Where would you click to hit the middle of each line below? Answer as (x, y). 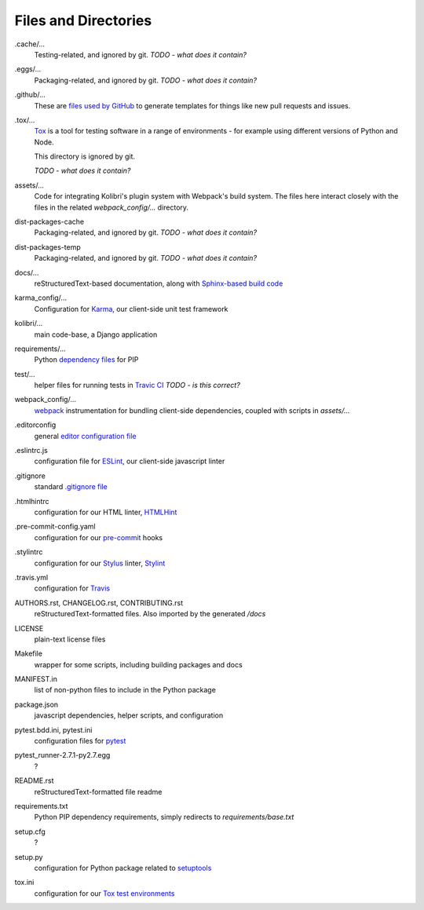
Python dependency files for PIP (86, 360)
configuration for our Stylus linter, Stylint (100, 563)
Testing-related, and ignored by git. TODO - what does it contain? (141, 54)
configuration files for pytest (80, 741)
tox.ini (24, 883)
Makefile (29, 654)
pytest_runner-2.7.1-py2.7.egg (62, 755)
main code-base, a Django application (96, 334)
